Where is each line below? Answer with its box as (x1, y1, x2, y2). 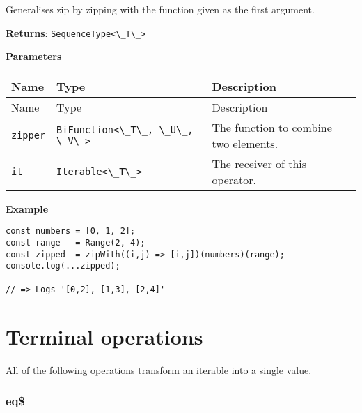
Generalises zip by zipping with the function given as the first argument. (6, 2, 315, 16)
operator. (212, 171, 257, 188)
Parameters (6, 49, 62, 63)
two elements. (212, 135, 278, 151)
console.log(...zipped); (6, 261, 120, 271)
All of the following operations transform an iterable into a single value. (6, 362, 312, 377)
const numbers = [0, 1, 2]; (6, 226, 136, 236)
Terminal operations (6, 322, 203, 350)
